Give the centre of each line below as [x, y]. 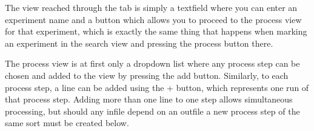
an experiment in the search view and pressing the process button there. [139, 43]
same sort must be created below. [67, 123]
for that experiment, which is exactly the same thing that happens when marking [156, 31]
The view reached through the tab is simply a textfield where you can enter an [151, 7]
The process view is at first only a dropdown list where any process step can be [152, 63]
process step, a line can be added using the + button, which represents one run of [157, 87]
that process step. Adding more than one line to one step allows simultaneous [149, 99]
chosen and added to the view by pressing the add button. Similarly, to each [147, 75]
